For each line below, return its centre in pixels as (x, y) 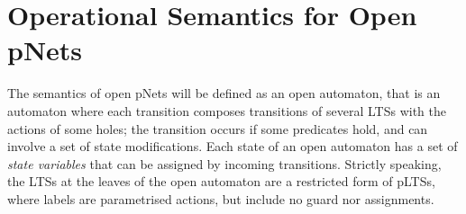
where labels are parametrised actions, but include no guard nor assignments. (221, 198)
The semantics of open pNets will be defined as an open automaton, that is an (224, 93)
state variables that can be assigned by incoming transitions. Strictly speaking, (224, 163)
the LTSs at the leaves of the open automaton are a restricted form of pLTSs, (221, 181)
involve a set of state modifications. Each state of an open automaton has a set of (233, 146)
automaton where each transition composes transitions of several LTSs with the (227, 110)
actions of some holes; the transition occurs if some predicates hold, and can (218, 128)
